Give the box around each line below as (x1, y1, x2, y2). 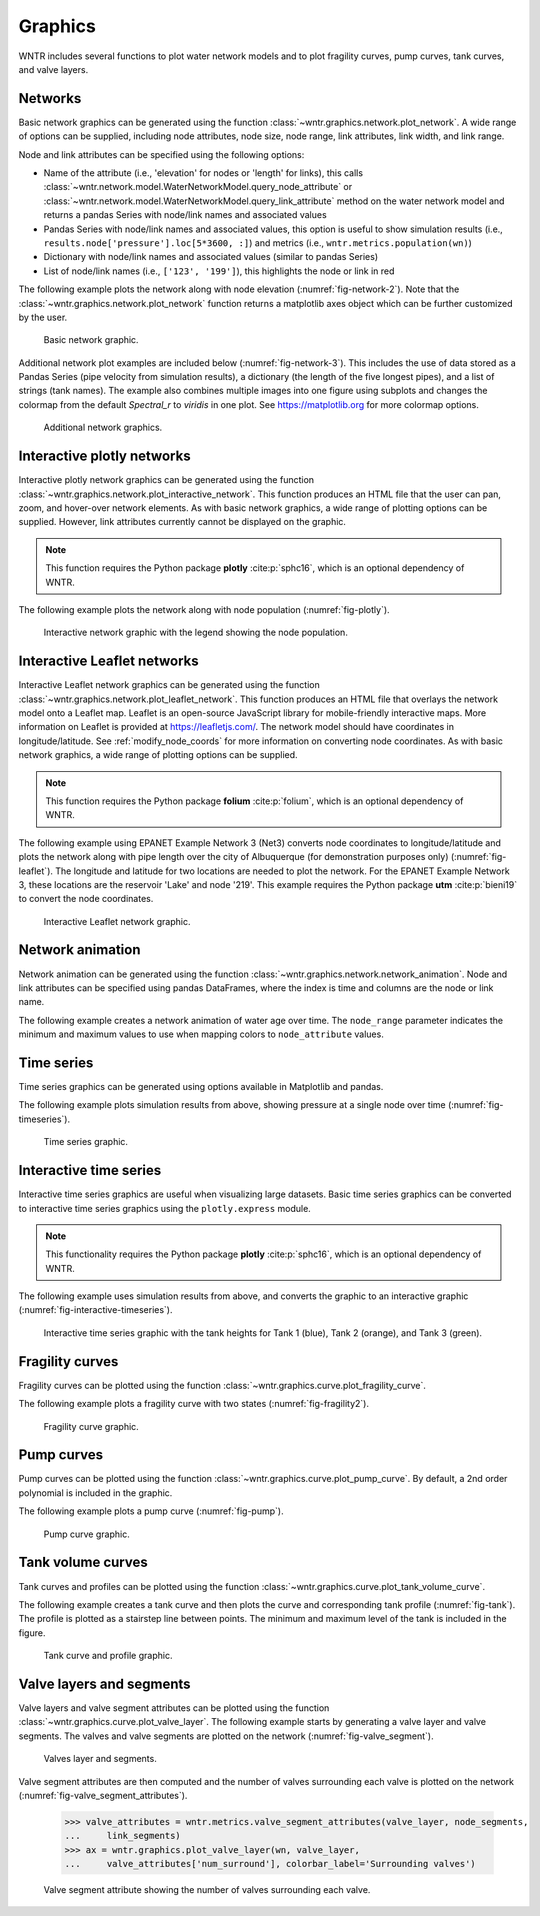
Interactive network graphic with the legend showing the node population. (43, 626, 349, 639)
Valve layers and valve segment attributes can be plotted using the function (18, 1702, 330, 1714)
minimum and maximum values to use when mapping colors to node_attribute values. (18, 1028, 384, 1040)
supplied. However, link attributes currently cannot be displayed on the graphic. (18, 516, 347, 528)
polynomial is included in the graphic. (18, 1486, 173, 1499)
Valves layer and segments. (43, 1753, 157, 1765)
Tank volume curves (18, 1554, 149, 1571)
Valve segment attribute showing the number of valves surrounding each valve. (43, 1884, 371, 1896)
